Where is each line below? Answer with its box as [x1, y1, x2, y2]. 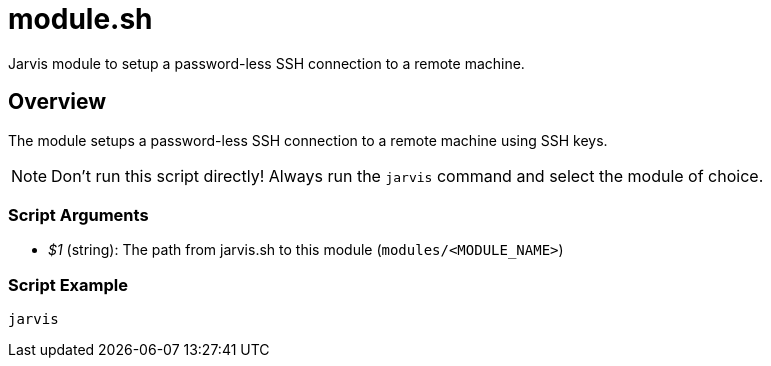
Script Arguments [8, 204, 149, 225]
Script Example [8, 274, 128, 295]
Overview [8, 89, 107, 115]
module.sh [8, 2, 153, 36]
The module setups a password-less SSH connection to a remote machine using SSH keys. [8, 131, 608, 149]
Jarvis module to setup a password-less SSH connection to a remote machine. [8, 54, 525, 72]
